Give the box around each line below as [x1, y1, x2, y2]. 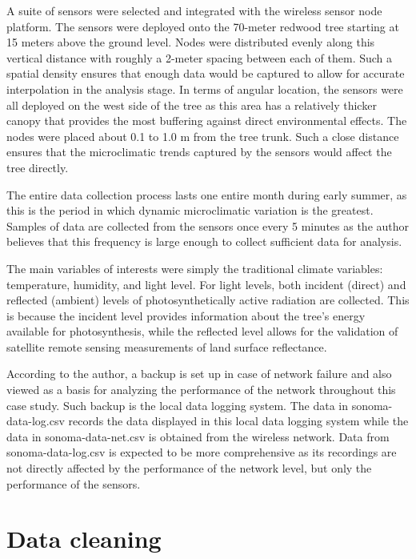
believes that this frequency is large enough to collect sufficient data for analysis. [6, 233, 402, 250]
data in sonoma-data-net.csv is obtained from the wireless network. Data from [6, 428, 390, 444]
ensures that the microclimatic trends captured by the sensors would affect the [6, 143, 392, 160]
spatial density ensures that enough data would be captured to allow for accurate [6, 65, 405, 82]
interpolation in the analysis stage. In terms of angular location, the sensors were [6, 80, 403, 97]
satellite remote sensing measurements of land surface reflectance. [6, 338, 327, 355]
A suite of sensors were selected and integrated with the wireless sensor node [6, 2, 382, 18]
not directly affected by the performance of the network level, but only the [6, 460, 372, 477]
